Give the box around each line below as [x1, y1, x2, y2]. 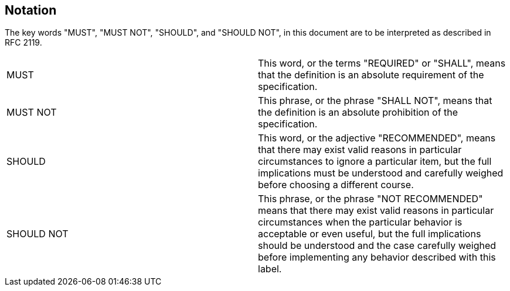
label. [258, 263, 282, 275]
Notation [5, 3, 57, 18]
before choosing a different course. [258, 179, 414, 191]
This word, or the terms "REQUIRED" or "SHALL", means [258, 57, 506, 70]
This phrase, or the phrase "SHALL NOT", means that [258, 95, 492, 107]
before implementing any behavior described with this [258, 251, 496, 264]
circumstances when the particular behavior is [258, 216, 463, 228]
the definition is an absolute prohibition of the [258, 106, 458, 119]
